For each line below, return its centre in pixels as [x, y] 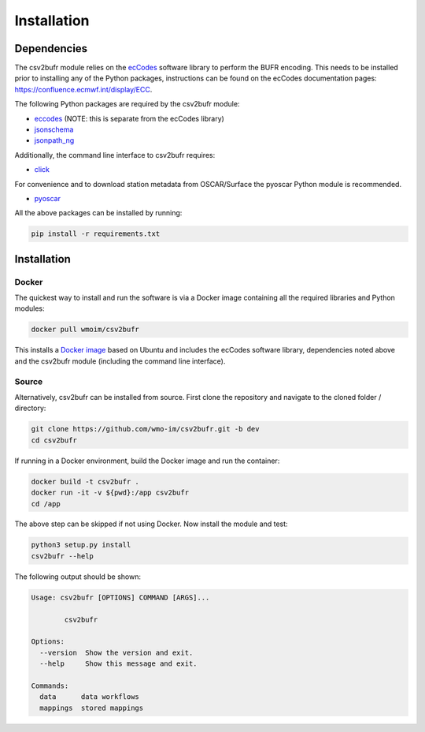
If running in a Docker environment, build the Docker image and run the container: [147, 461]
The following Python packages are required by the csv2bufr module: [127, 104]
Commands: [50, 685]
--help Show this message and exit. [118, 664]
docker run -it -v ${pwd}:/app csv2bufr [110, 493]
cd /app [46, 504]
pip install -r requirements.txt [96, 234]
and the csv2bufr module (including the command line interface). [120, 361]
